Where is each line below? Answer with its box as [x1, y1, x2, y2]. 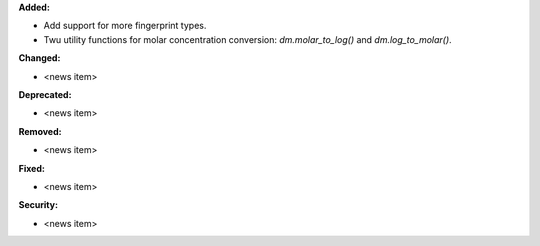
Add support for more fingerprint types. [43, 20, 207, 32]
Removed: [18, 125, 62, 137]
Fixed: [18, 162, 45, 174]
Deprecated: [18, 88, 72, 100]
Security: [18, 199, 59, 211]
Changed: [18, 52, 61, 64]
